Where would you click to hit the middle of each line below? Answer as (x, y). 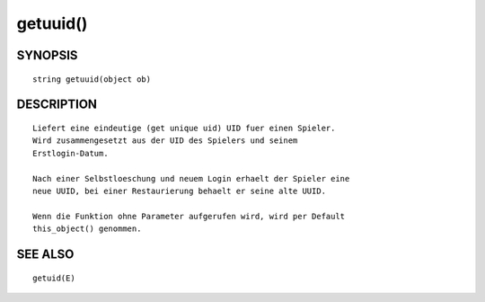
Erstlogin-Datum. (71, 153)
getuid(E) (54, 278)
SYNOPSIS (47, 55)
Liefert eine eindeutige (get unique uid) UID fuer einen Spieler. (184, 128)
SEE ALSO (45, 254)
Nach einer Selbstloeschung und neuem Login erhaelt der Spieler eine (191, 178)
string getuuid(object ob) (92, 79)
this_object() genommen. (87, 229)
